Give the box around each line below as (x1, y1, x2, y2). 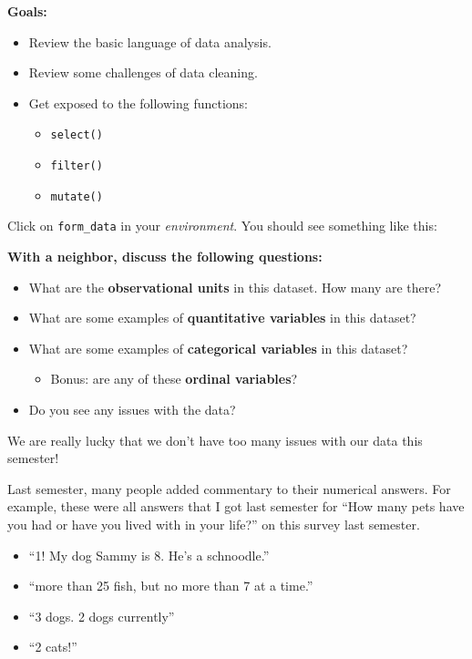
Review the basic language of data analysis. (28, 32, 272, 51)
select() (50, 129, 103, 142)
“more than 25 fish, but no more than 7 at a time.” (28, 576, 313, 595)
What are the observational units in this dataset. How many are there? (28, 277, 442, 296)
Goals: (7, 2, 47, 20)
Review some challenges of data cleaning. (28, 63, 258, 82)
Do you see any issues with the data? (28, 399, 236, 418)
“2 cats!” (28, 637, 77, 656)
